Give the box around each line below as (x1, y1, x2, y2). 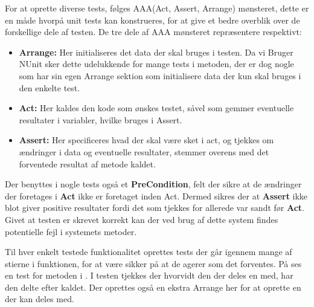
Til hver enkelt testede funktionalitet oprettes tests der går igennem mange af (5, 245, 292, 258)
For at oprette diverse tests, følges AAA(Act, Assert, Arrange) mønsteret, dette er (5, 2, 309, 14)
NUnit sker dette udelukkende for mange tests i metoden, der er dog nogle (19, 57, 294, 70)
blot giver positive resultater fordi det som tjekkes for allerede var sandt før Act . (5, 201, 305, 214)
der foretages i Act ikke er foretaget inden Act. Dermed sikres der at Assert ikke (5, 189, 308, 202)
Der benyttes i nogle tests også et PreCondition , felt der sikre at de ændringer (5, 178, 302, 190)
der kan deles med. (5, 292, 74, 305)
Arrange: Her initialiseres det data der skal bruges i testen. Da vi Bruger (19, 45, 293, 58)
